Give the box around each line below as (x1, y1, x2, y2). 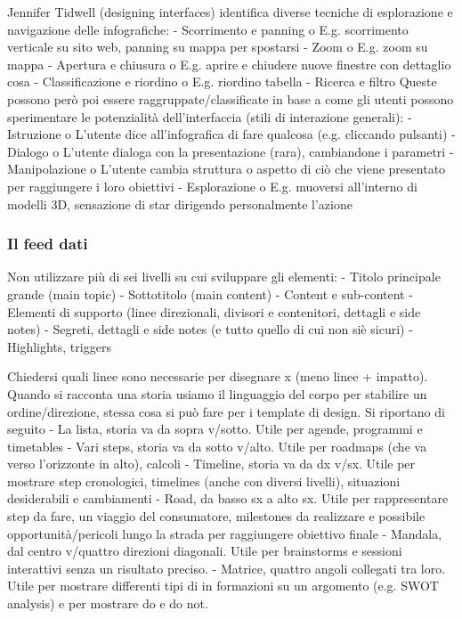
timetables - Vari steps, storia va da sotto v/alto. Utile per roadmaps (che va (7, 436, 427, 455)
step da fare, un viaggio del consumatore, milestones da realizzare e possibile (7, 507, 426, 525)
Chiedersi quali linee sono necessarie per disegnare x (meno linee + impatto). (7, 367, 428, 386)
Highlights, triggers (7, 337, 111, 355)
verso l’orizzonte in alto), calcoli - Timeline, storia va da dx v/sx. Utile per (7, 454, 416, 473)
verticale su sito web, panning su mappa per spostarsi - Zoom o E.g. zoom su (7, 37, 428, 56)
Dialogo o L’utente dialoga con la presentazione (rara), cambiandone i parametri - (7, 142, 454, 160)
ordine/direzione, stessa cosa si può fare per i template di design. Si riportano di (7, 402, 445, 420)
